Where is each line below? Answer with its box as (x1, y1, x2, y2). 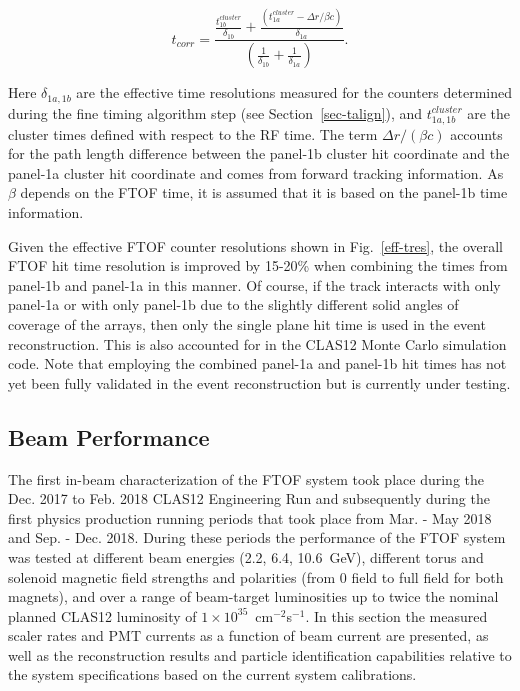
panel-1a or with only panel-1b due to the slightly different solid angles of (8, 294, 459, 315)
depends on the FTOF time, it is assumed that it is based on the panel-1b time (20, 182, 508, 203)
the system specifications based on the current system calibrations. (8, 664, 417, 685)
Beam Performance (8, 421, 210, 452)
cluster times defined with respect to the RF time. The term (8, 123, 378, 144)
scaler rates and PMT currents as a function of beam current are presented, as (8, 625, 489, 646)
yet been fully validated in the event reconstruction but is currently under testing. (8, 372, 511, 393)
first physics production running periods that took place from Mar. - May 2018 (8, 507, 492, 528)
